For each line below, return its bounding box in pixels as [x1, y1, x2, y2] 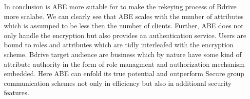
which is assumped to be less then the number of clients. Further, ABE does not [4, 20, 244, 31]
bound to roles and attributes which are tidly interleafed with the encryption [4, 40, 233, 50]
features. [4, 87, 29, 98]
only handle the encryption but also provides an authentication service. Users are [4, 30, 247, 40]
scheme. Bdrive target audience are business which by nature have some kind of [4, 49, 242, 59]
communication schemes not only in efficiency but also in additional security [4, 78, 231, 88]
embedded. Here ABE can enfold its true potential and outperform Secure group [4, 68, 245, 79]
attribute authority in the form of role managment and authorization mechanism [4, 59, 245, 69]
